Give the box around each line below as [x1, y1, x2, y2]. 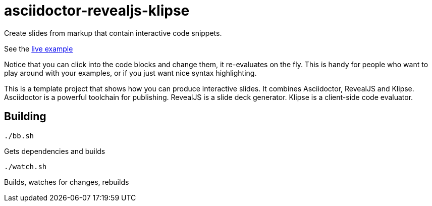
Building [4, 110, 46, 123]
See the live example [4, 44, 73, 53]
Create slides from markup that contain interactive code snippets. [4, 28, 222, 37]
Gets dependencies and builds [4, 146, 105, 156]
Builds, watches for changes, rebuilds [4, 177, 129, 186]
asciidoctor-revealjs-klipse [4, 2, 190, 19]
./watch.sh [4, 162, 47, 171]
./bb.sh [4, 131, 34, 140]
